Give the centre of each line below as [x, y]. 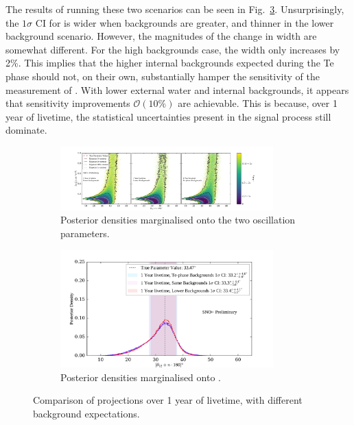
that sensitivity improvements [68, 103]
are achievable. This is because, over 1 [258, 103]
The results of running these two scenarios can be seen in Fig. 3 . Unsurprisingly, [175, 9]
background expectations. [86, 414]
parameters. [85, 233]
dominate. [26, 130]
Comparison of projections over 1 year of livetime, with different [168, 400]
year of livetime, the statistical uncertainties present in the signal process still [168, 116]
